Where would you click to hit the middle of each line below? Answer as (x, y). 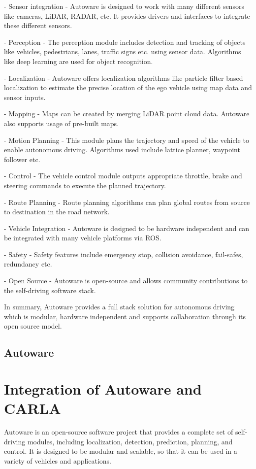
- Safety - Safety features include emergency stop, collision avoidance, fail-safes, (124, 254)
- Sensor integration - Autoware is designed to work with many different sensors (124, 6)
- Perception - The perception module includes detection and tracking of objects (125, 42)
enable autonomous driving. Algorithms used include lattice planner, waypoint (122, 150)
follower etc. (22, 159)
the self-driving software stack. (50, 290)
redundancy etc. (28, 264)
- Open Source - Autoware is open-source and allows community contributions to (126, 281)
